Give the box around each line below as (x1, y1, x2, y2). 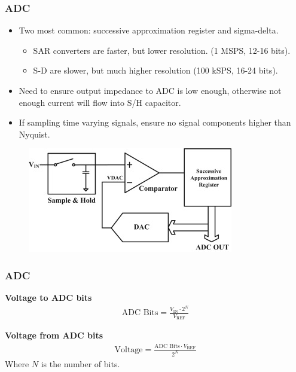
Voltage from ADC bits (5, 329, 103, 341)
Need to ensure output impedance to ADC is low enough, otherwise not (19, 84, 282, 96)
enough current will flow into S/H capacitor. (19, 96, 181, 108)
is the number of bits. (41, 357, 120, 370)
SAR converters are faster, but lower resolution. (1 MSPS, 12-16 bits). (33, 44, 291, 56)
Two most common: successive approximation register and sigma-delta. (19, 24, 279, 36)
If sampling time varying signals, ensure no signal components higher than (19, 116, 291, 129)
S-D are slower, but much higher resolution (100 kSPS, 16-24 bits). (33, 64, 278, 77)
